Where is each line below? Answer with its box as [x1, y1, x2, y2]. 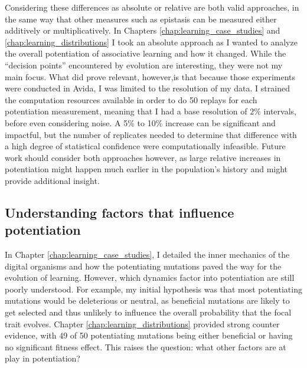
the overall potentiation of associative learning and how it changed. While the [5, 47, 286, 60]
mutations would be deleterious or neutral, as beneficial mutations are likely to [5, 294, 290, 307]
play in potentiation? [5, 352, 80, 364]
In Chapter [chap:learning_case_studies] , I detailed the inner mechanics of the [5, 248, 290, 261]
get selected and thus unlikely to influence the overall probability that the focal [5, 306, 292, 318]
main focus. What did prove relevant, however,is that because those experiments [5, 70, 296, 83]
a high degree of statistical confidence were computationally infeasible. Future [5, 140, 286, 152]
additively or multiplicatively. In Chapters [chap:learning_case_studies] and [5, 24, 280, 37]
